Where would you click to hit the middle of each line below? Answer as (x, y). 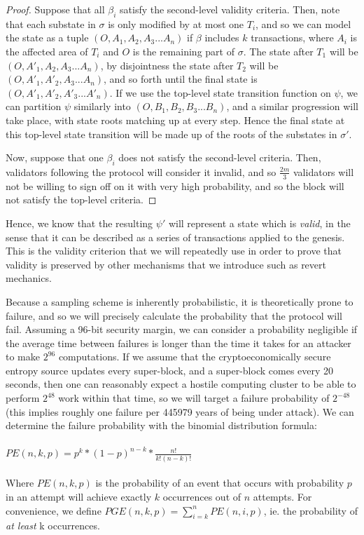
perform (23, 398)
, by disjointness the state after (167, 65)
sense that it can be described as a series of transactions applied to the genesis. (175, 237)
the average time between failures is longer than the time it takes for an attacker (178, 343)
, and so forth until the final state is (181, 79)
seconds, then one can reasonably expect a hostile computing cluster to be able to (181, 384)
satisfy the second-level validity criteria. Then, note (230, 9)
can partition (34, 106)
